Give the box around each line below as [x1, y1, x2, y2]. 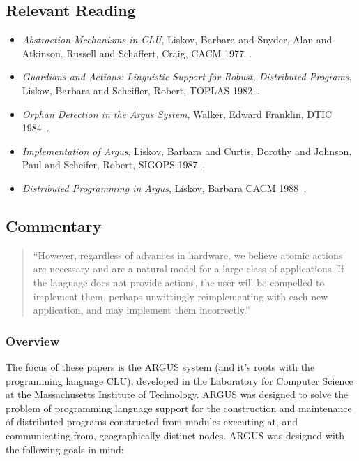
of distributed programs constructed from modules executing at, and [6, 414, 298, 429]
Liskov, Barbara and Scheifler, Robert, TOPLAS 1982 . [22, 82, 260, 97]
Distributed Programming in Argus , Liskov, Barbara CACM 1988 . [22, 180, 307, 195]
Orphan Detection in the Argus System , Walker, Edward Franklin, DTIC [22, 106, 333, 121]
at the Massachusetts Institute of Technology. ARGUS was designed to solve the [6, 387, 349, 402]
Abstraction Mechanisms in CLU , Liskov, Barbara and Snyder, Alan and [22, 32, 333, 47]
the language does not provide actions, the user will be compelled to [33, 275, 325, 289]
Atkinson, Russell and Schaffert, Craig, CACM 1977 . [22, 45, 252, 60]
